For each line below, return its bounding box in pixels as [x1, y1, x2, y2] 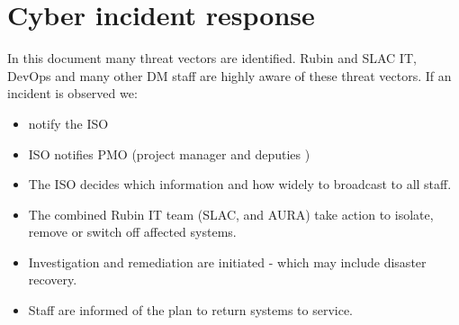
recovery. [28, 270, 77, 289]
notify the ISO [28, 113, 109, 132]
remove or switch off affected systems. [28, 222, 237, 241]
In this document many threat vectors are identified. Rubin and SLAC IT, [7, 49, 417, 68]
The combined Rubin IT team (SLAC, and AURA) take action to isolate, [28, 204, 434, 223]
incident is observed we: [7, 84, 138, 103]
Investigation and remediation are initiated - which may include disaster [28, 252, 427, 271]
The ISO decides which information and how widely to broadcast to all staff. [28, 175, 452, 194]
